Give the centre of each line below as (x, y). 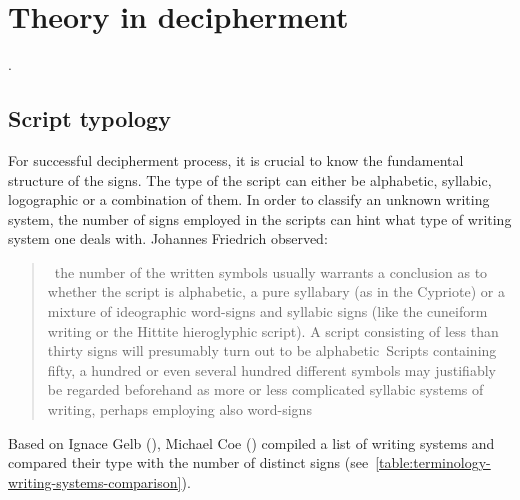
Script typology (89, 118)
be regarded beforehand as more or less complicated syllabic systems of (265, 389)
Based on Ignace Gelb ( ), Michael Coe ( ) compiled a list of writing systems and (251, 442)
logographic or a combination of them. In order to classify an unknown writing (249, 199)
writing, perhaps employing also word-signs (179, 409)
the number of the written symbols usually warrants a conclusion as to (271, 271)
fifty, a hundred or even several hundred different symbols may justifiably (271, 369)
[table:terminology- (433, 462)
